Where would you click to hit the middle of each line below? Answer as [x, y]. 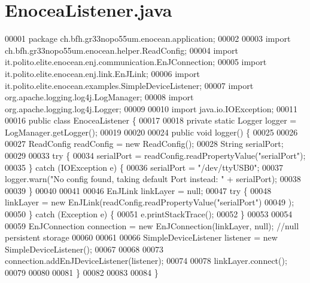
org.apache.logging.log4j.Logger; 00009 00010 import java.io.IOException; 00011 [151, 108]
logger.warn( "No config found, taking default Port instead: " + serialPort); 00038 [153, 179]
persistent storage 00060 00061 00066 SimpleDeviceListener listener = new [141, 237]
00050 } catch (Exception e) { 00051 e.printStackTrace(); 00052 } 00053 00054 [149, 214]
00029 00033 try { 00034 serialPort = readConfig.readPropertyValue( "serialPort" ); [155, 156]
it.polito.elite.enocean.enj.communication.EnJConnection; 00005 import [136, 62]
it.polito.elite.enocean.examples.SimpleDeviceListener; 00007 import [129, 85]
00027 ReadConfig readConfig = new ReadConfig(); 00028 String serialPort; [144, 144]
